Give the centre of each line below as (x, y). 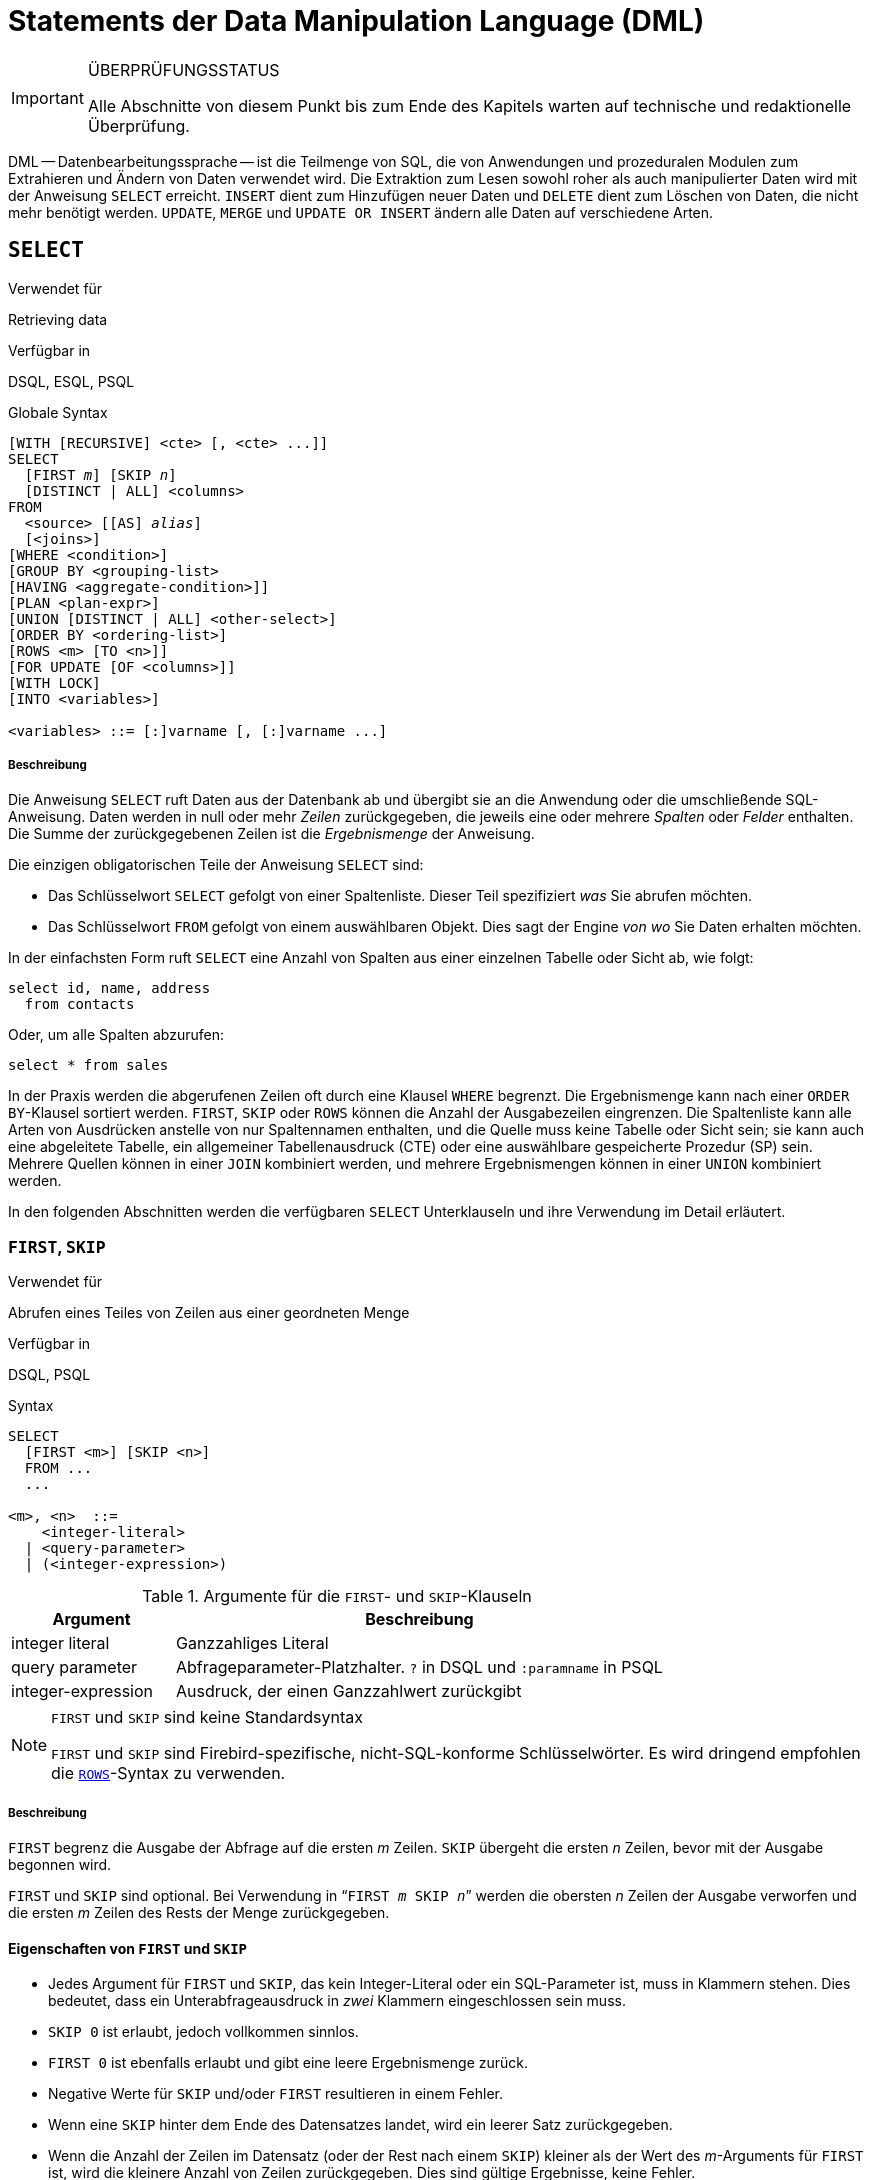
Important (47, 97)
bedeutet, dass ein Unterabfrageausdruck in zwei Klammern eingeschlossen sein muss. (337, 2001)
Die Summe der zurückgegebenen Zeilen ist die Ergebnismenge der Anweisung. (271, 834)
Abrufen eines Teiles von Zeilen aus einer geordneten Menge (209, 1313)
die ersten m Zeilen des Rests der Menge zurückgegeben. (199, 1912)
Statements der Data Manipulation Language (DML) (356, 21)
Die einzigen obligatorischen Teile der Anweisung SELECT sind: (216, 865)
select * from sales (88, 1065)
